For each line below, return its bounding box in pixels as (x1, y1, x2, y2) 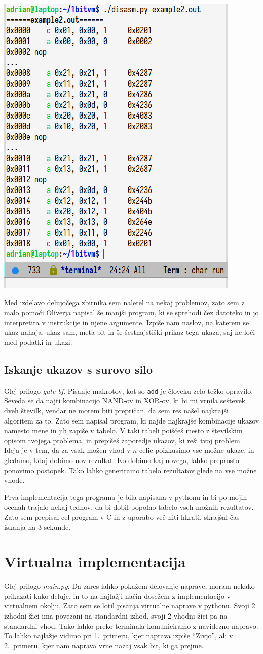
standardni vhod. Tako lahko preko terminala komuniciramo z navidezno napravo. (4, 620, 258, 631)
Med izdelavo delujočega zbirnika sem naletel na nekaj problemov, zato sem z (4, 297, 245, 307)
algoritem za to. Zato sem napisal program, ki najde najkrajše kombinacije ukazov (4, 415, 259, 426)
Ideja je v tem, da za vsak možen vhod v (4, 445, 131, 455)
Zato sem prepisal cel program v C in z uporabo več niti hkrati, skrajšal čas (4, 511, 240, 522)
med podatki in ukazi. (4, 336, 72, 347)
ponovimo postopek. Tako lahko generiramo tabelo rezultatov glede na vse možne (4, 465, 257, 475)
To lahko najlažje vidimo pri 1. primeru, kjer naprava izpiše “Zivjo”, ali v (4, 630, 233, 641)
